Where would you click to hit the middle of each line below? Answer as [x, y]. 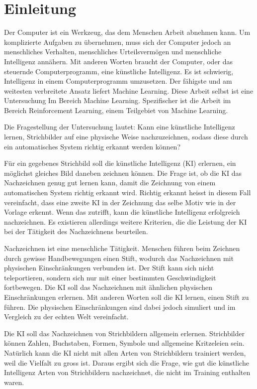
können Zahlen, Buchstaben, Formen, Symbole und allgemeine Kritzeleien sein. [124, 343]
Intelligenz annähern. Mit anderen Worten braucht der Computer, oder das [119, 61]
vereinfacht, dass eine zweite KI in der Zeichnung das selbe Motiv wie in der [120, 202]
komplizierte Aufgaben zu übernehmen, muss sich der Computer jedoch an [118, 42]
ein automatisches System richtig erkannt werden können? [92, 146]
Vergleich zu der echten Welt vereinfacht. [66, 317]
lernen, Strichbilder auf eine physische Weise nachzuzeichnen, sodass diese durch [126, 137]
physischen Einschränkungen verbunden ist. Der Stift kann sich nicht [109, 268]
